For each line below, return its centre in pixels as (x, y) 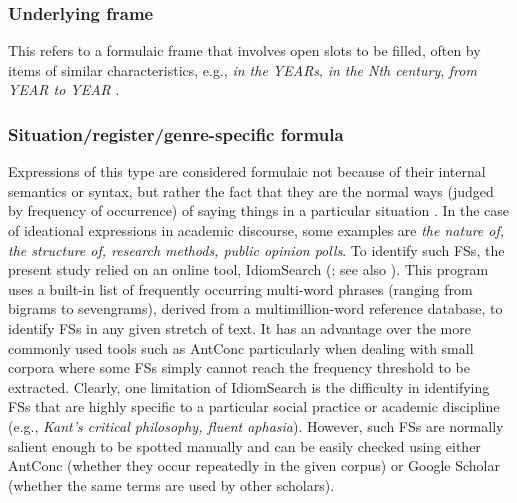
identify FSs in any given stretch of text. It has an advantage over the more (239, 327)
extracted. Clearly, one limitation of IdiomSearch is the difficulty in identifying (249, 386)
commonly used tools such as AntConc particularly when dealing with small (241, 347)
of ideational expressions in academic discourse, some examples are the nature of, (256, 230)
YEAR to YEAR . (64, 89)
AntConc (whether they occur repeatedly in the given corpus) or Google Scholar (254, 465)
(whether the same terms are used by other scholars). (171, 484)
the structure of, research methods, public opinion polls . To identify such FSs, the (256, 249)
